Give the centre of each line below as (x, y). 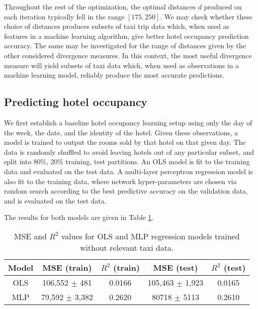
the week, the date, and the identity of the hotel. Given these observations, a (121, 132)
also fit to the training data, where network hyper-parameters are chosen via (120, 181)
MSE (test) (175, 267)
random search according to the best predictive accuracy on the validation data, (126, 191)
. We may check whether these (206, 16)
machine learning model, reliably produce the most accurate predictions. (114, 75)
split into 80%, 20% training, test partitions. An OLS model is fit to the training (127, 161)
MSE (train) (67, 267)
